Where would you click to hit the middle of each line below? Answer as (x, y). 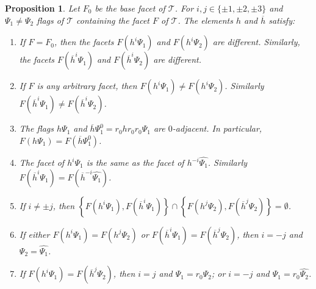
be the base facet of (130, 8)
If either (34, 234)
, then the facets (84, 42)
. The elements (205, 20)
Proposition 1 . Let (42, 8)
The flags (36, 128)
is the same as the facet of (135, 162)
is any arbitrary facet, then (87, 86)
